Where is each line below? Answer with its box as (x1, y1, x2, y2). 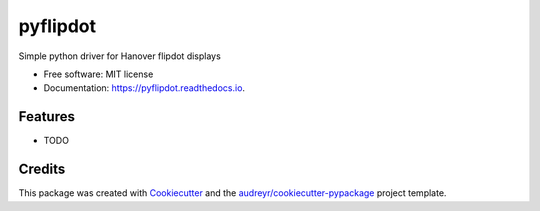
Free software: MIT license (43, 68, 154, 80)
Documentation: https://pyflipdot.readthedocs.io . (43, 82, 245, 94)
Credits (18, 161, 66, 178)
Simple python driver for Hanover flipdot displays (18, 50, 222, 62)
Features (18, 108, 75, 125)
